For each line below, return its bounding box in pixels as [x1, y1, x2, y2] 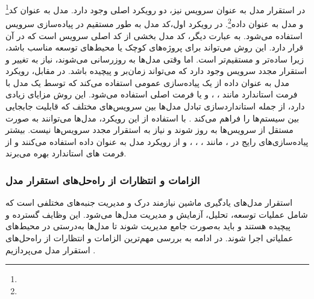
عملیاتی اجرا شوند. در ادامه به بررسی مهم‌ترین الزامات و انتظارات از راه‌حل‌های [5, 232, 294, 244]
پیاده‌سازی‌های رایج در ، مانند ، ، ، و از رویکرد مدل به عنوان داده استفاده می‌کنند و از [5, 135, 309, 147]
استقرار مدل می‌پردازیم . [5, 243, 96, 256]
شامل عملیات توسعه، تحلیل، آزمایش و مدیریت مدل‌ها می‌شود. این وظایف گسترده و [5, 208, 308, 220]
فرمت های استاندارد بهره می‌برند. [5, 147, 127, 159]
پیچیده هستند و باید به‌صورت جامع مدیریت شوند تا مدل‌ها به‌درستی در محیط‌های [5, 220, 291, 232]
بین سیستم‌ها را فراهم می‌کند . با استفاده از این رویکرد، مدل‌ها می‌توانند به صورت [5, 111, 300, 124]
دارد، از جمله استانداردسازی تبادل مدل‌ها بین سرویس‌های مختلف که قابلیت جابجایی [5, 100, 305, 113]
